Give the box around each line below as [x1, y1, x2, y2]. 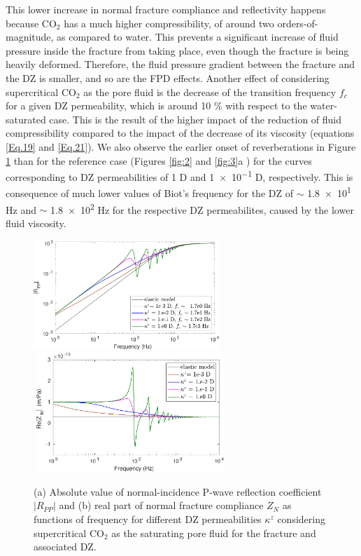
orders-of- [277, 15, 318, 30]
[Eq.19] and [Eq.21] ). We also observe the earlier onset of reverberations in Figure [6, 139, 356, 154]
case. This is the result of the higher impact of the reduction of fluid [49, 111, 342, 126]
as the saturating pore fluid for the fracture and [111, 525, 316, 540]
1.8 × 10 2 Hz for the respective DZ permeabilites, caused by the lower [50, 200, 354, 217]
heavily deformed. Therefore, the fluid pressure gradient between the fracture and [6, 57, 355, 72]
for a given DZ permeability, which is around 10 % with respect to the [6, 98, 307, 113]
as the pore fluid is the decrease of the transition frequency [83, 84, 337, 99]
